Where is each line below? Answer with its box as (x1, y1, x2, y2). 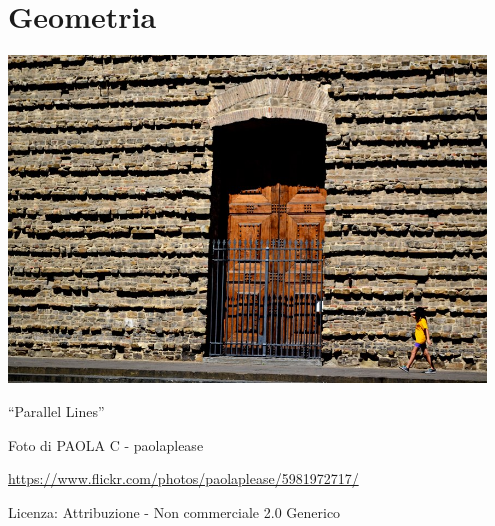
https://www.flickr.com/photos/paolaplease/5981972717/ (8, 468, 359, 489)
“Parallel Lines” (8, 401, 105, 422)
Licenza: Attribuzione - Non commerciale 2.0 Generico (8, 501, 341, 522)
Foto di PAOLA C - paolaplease (8, 434, 204, 455)
